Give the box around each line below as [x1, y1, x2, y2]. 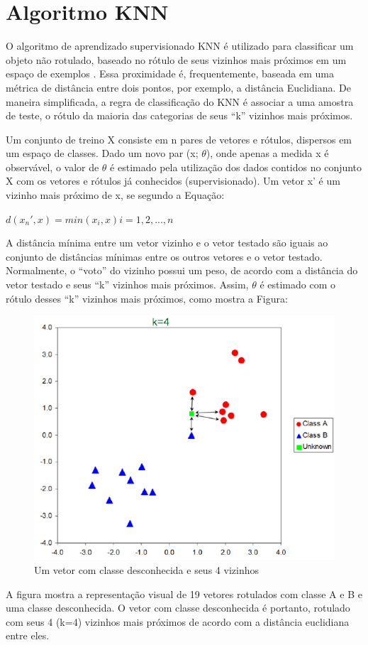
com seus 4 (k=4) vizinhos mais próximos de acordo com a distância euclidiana [6, 614, 350, 629]
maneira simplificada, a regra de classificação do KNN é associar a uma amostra [6, 94, 354, 109]
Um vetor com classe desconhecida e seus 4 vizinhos [34, 563, 259, 578]
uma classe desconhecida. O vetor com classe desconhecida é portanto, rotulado [6, 600, 350, 615]
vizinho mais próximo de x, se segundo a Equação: [6, 188, 225, 202]
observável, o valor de [6, 159, 99, 174]
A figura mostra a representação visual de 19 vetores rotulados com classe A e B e [6, 586, 362, 601]
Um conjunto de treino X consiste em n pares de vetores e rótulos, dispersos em [6, 131, 352, 146]
